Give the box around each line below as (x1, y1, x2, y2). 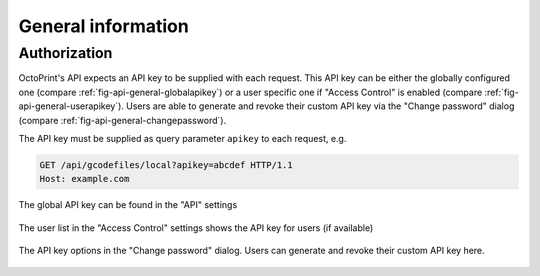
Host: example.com (39, 173, 130, 185)
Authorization (18, 44, 113, 62)
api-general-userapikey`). (18, 100, 125, 112)
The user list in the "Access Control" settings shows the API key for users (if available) (18, 221, 374, 234)
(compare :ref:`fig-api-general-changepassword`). (18, 114, 227, 126)
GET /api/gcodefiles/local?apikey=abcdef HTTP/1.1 (39, 159, 294, 170)
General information (18, 15, 189, 37)
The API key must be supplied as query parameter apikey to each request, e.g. (18, 132, 347, 144)
